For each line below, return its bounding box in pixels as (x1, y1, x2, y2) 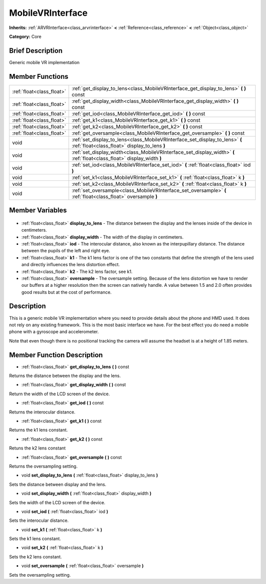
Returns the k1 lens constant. (9, 427, 68, 433)
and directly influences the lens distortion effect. (21, 262, 120, 268)
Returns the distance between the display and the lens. (9, 373, 121, 379)
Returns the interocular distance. (9, 409, 76, 415)
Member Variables (9, 206, 67, 214)
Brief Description (9, 46, 63, 55)
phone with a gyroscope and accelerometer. (9, 329, 99, 335)
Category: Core (9, 34, 42, 39)
